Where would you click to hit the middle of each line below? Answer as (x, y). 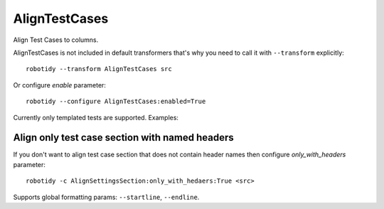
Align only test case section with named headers (123, 138)
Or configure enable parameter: (60, 85)
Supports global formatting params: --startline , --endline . (106, 197)
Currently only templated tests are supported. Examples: (96, 117)
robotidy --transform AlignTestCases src (99, 69)
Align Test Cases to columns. (56, 40)
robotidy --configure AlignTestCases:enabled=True (116, 102)
